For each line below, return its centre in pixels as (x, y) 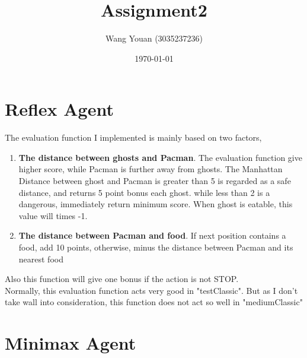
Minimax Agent (71, 343)
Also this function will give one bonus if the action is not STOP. (122, 279)
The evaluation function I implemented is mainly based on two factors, (133, 137)
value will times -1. (53, 215)
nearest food (41, 259)
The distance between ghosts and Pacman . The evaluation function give (160, 157)
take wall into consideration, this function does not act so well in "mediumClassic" (154, 302)
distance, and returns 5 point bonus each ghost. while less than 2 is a (144, 192)
